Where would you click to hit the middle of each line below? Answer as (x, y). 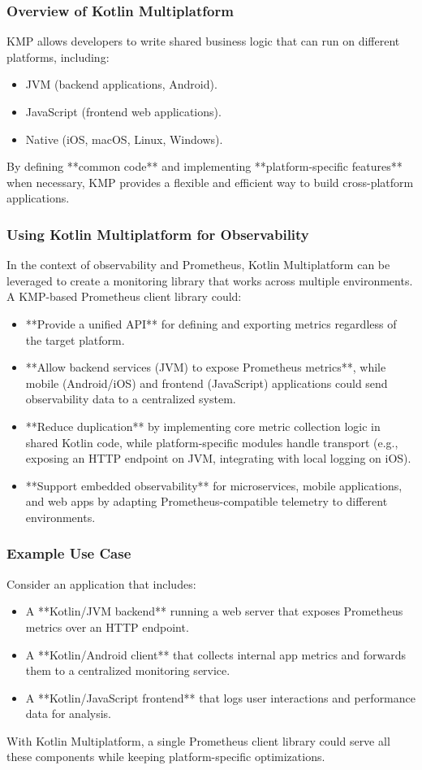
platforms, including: (58, 57)
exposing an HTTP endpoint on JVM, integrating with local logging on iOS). (218, 458)
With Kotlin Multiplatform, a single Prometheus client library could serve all (198, 740)
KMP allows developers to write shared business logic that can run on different (203, 41)
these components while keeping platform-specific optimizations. (166, 757)
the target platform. (75, 339)
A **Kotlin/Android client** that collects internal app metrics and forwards (216, 654)
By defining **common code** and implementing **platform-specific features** (205, 166)
